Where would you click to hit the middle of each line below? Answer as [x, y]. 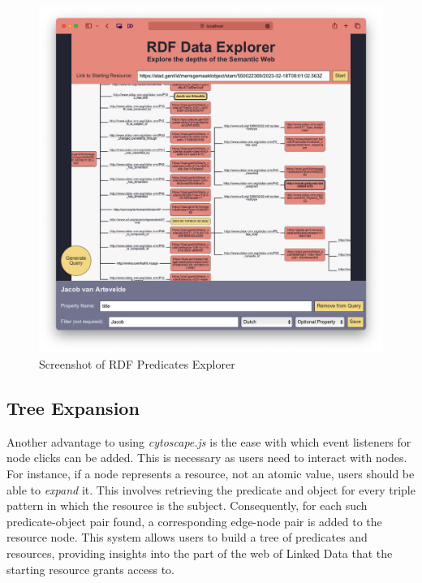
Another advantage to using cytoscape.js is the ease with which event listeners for [209, 441]
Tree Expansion [73, 408]
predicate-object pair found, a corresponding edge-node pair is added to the [194, 521]
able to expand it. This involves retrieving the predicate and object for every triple [211, 489]
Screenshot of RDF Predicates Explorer [137, 364]
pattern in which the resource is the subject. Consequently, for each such [187, 505]
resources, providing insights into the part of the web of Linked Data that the [200, 553]
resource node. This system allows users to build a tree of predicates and [187, 537]
